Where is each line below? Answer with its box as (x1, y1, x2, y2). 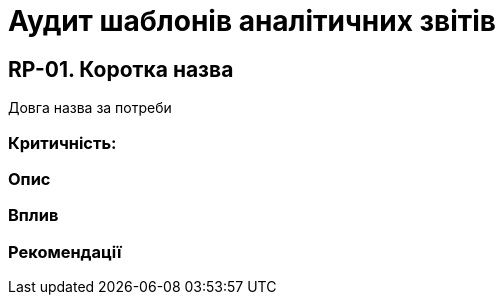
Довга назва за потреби (8, 99, 172, 117)
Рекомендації (8, 241, 122, 262)
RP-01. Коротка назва (8, 56, 234, 82)
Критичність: (8, 132, 117, 153)
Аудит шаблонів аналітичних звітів (8, 4, 496, 38)
